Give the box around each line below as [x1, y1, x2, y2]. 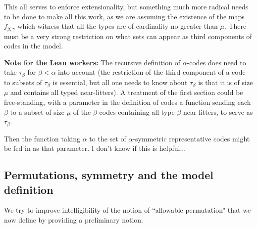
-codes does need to [187, 57, 246, 67]
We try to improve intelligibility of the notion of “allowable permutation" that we [4, 205, 251, 215]
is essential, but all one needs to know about [52, 77, 188, 87]
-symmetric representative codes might [133, 133, 250, 143]
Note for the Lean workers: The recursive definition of [4, 57, 180, 67]
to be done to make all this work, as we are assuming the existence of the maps [4, 11, 245, 21]
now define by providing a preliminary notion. [4, 214, 143, 225]
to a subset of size [10, 106, 65, 117]
